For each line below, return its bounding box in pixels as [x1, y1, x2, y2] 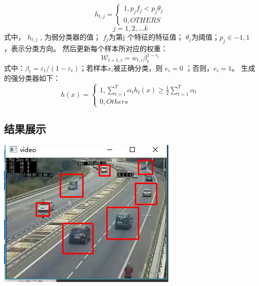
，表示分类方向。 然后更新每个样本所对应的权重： [4, 43, 168, 53]
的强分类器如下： [4, 73, 60, 83]
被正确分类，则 [113, 62, 163, 73]
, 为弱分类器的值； [40, 32, 101, 42]
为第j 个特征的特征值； [109, 32, 184, 42]
